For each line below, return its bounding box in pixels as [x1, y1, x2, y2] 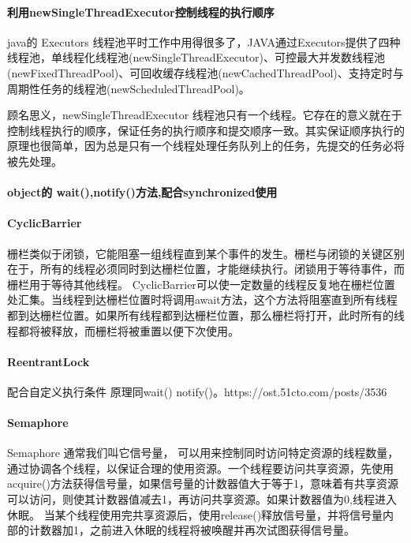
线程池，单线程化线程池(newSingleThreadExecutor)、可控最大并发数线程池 [7, 49, 386, 66]
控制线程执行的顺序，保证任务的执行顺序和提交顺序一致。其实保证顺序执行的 [7, 122, 405, 138]
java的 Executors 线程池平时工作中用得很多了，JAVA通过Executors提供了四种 [7, 33, 401, 50]
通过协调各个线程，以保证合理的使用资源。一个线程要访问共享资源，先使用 [7, 459, 394, 476]
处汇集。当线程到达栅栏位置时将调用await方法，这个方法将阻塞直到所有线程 [7, 291, 398, 308]
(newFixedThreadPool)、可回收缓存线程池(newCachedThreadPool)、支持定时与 [7, 64, 404, 81]
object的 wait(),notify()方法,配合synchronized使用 [7, 184, 278, 200]
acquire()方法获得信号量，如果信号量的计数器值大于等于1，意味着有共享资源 [7, 475, 398, 492]
